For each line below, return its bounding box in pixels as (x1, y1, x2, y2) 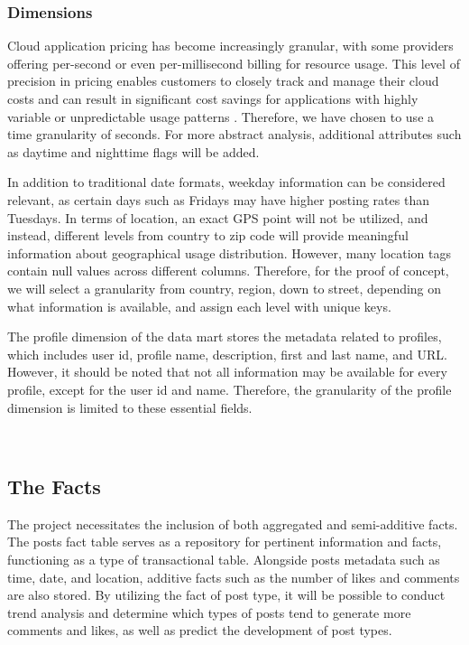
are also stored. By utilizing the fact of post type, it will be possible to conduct (7, 585, 446, 604)
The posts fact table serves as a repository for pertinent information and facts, (7, 532, 442, 551)
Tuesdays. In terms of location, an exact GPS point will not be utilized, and (7, 208, 428, 227)
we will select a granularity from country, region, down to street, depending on (7, 278, 442, 297)
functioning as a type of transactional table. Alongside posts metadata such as (7, 550, 440, 569)
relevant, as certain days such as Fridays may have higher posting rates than (7, 190, 429, 209)
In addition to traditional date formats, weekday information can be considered (7, 173, 446, 192)
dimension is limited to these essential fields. (7, 397, 253, 416)
